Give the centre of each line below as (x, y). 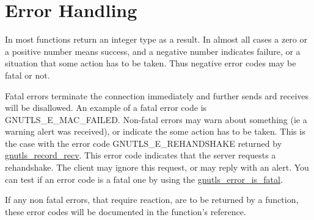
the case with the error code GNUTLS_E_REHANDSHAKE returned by (144, 143)
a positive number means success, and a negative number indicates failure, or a (153, 51)
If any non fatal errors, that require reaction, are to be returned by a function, (152, 200)
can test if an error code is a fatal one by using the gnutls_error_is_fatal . (144, 179)
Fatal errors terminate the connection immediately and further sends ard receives (157, 95)
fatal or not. (27, 75)
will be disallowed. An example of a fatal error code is (106, 108)
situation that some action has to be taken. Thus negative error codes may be (151, 63)
